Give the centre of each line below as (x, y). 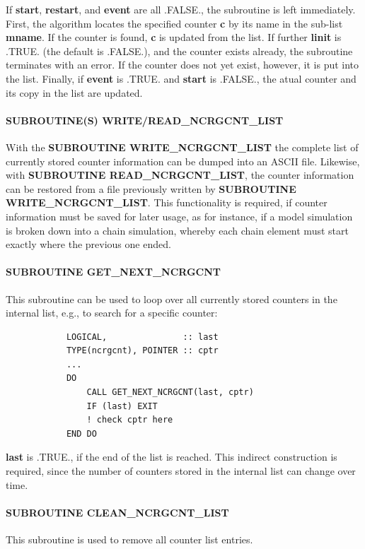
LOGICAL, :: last (142, 337)
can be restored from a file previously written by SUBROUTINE (151, 188)
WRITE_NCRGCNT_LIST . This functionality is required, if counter (167, 202)
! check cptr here (130, 420)
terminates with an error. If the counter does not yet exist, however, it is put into (182, 65)
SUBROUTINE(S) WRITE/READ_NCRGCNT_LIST (145, 120)
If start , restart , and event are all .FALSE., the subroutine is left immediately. (181, 9)
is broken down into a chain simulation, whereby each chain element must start (177, 230)
